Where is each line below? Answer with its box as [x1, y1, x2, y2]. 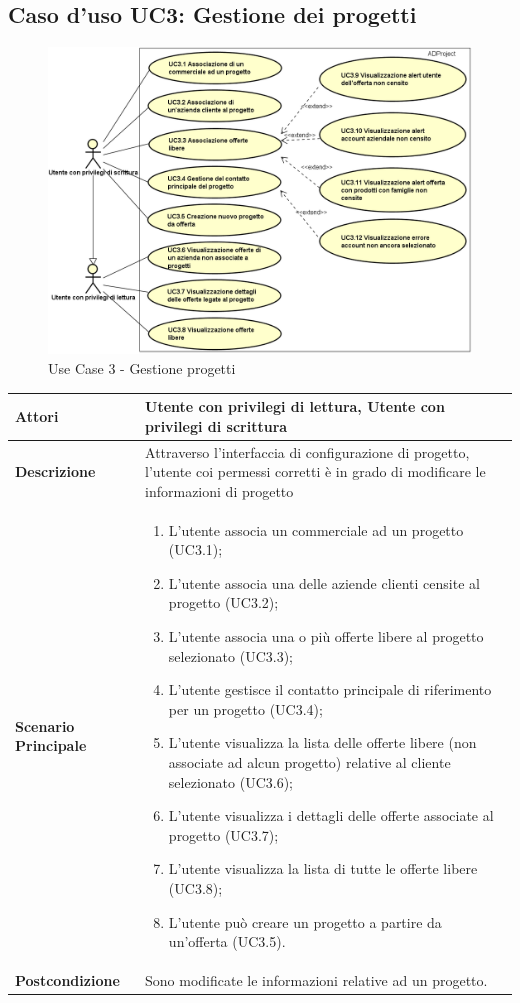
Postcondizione [15, 969, 120, 990]
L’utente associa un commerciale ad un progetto [168, 519, 464, 540]
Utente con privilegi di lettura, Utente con [145, 396, 445, 417]
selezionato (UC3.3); [168, 645, 293, 666]
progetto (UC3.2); [168, 592, 279, 613]
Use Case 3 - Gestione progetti [48, 358, 236, 379]
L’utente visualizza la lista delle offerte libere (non [168, 732, 477, 753]
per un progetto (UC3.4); [168, 698, 323, 719]
